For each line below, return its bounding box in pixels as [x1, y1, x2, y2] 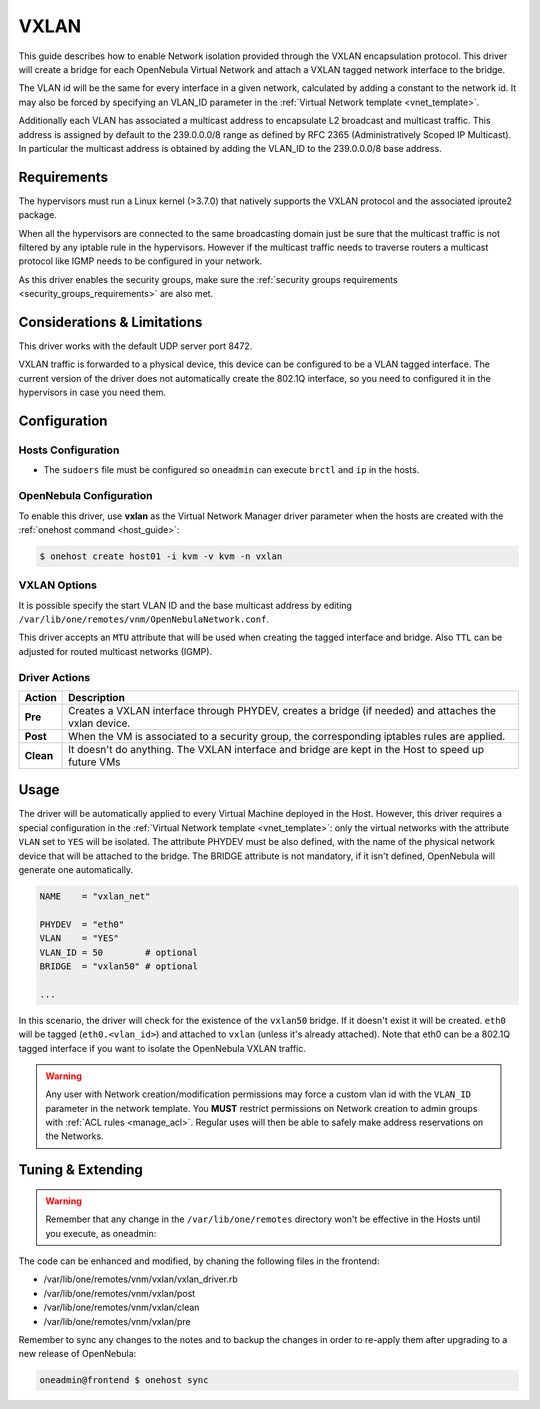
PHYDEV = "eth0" [39, 918, 125, 930]
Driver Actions [18, 670, 91, 684]
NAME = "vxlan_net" [39, 891, 151, 902]
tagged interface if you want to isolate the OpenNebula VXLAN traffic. [18, 1042, 307, 1054]
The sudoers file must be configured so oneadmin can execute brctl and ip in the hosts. [43, 464, 420, 476]
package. [18, 209, 57, 221]
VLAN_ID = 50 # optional [39, 946, 199, 958]
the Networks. [45, 1130, 104, 1142]
